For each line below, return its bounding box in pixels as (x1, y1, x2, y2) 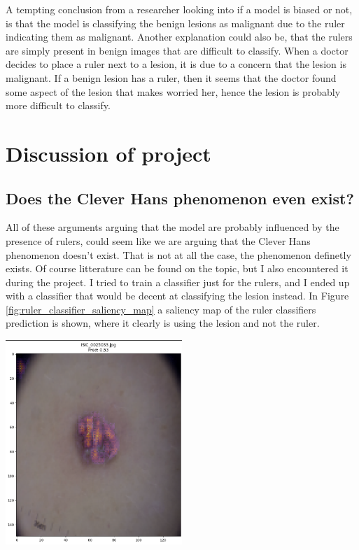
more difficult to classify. (6, 98, 111, 113)
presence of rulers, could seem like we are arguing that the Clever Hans (6, 233, 311, 248)
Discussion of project (6, 139, 211, 167)
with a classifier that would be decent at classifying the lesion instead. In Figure (6, 288, 349, 303)
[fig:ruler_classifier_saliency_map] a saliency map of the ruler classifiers (6, 302, 316, 316)
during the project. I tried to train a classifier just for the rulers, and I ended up (6, 274, 350, 289)
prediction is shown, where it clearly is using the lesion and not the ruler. (6, 316, 320, 330)
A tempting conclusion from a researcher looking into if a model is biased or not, (6, 2, 353, 16)
